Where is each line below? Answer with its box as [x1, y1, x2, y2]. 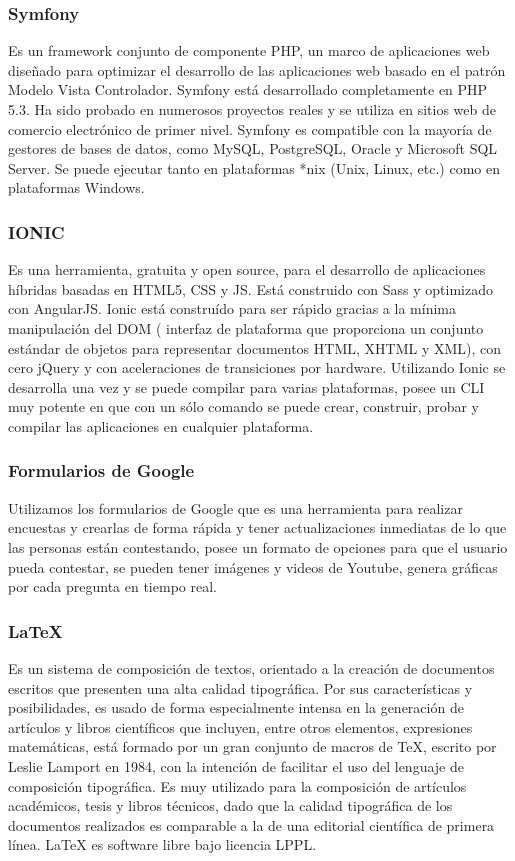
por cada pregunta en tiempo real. [8, 576, 217, 597]
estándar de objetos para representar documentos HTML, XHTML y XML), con [8, 337, 502, 358]
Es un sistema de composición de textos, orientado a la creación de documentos [8, 657, 495, 678]
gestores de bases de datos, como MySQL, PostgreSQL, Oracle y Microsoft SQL [8, 138, 498, 159]
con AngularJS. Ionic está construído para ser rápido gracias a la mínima [8, 298, 456, 319]
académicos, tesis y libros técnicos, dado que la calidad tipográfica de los [8, 795, 453, 816]
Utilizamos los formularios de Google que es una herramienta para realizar [8, 497, 463, 518]
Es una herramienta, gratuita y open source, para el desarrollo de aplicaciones [8, 259, 486, 280]
